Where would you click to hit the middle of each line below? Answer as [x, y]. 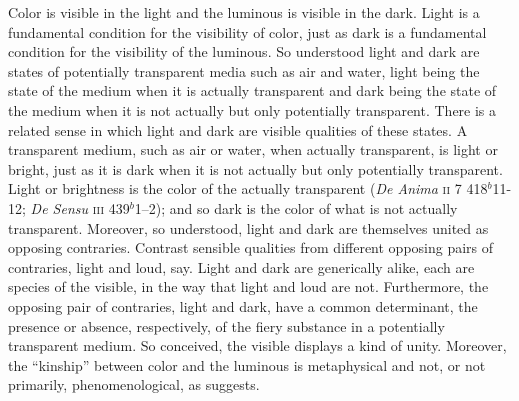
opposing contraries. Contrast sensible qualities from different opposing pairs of [251, 247]
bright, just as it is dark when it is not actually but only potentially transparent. [255, 168]
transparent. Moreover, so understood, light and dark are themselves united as [248, 227]
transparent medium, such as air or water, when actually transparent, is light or [253, 149]
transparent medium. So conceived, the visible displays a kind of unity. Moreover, [257, 345]
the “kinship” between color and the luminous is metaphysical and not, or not [247, 364]
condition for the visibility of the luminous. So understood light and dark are [244, 51]
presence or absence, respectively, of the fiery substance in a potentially [226, 325]
